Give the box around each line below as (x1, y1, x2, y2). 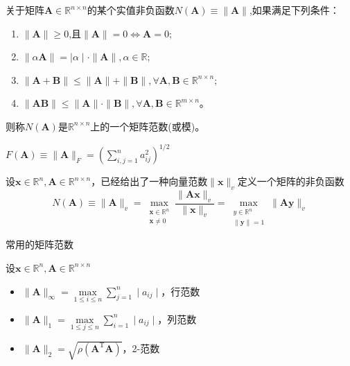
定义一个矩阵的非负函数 (237, 174, 344, 189)
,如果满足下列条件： (249, 3, 340, 17)
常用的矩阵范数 (6, 237, 73, 252)
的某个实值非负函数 (87, 3, 175, 17)
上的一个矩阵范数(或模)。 (90, 119, 205, 133)
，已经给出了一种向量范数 (91, 174, 208, 189)
